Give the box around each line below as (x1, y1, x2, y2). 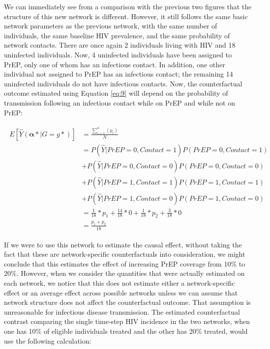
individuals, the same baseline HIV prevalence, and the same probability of (4, 30, 230, 40)
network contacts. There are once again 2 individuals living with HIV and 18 (4, 40, 236, 50)
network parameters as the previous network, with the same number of (4, 21, 217, 31)
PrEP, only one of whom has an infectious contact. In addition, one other (4, 59, 225, 69)
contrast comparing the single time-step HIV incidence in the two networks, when (4, 316, 250, 326)
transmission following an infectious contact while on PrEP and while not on (4, 97, 236, 107)
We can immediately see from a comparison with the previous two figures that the (4, 1, 252, 11)
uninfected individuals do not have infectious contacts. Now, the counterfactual (4, 78, 242, 88)
